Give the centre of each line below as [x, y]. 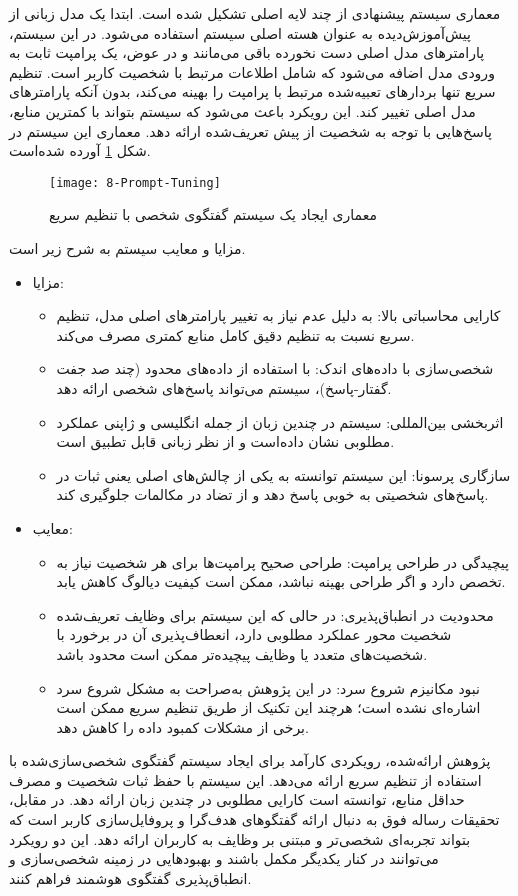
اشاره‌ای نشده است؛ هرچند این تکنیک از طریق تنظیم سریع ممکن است [268, 707]
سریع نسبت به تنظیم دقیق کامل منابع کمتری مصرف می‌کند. [235, 334]
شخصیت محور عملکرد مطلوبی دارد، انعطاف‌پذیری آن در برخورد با [254, 634]
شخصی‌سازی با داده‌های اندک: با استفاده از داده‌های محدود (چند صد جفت [275, 368]
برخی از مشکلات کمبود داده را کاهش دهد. [182, 726]
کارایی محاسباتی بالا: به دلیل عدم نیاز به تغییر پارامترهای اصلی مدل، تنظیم [278, 315]
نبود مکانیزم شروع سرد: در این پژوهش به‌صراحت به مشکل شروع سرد [268, 687]
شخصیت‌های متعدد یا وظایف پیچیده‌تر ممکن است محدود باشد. [242, 653]
